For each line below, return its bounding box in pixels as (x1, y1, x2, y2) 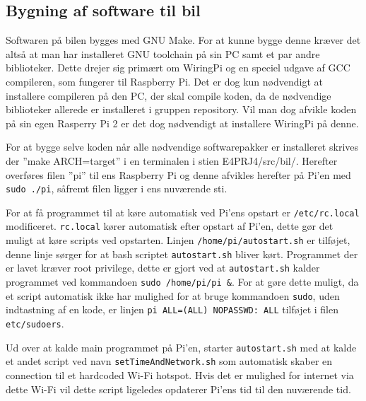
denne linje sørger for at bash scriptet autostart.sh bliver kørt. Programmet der (6, 246, 358, 261)
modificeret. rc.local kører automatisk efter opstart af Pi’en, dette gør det (6, 219, 333, 233)
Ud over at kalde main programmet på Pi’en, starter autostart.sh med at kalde (6, 339, 357, 354)
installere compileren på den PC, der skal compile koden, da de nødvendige (6, 88, 331, 103)
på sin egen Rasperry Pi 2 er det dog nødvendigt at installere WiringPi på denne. (6, 115, 359, 130)
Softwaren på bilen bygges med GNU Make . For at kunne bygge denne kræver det (6, 33, 361, 47)
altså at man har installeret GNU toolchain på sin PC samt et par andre (6, 46, 320, 61)
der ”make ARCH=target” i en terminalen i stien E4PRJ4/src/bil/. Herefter (6, 153, 338, 168)
